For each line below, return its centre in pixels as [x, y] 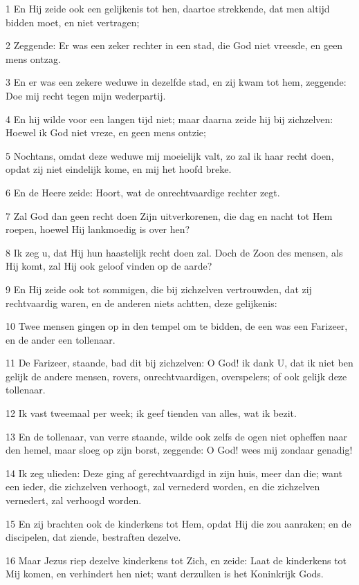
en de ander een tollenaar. [61, 339]
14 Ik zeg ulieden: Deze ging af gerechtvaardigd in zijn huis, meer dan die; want [174, 473]
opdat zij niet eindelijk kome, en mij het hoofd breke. [119, 169]
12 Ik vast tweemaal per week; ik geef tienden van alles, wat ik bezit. [151, 413]
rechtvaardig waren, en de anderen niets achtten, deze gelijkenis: [141, 303]
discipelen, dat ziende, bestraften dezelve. [93, 537]
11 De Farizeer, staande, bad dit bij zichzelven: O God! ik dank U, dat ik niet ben [179, 363]
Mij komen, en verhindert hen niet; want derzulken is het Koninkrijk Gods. [165, 574]
